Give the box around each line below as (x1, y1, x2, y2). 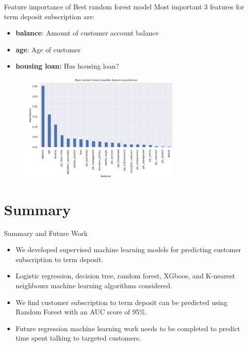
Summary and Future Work (4, 228, 88, 238)
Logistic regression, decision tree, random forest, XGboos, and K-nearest (15, 270, 235, 281)
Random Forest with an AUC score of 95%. (15, 307, 147, 317)
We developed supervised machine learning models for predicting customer (15, 244, 242, 255)
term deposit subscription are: (4, 11, 95, 21)
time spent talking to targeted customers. (15, 333, 141, 343)
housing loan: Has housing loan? (15, 61, 119, 71)
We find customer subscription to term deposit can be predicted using (15, 297, 228, 307)
